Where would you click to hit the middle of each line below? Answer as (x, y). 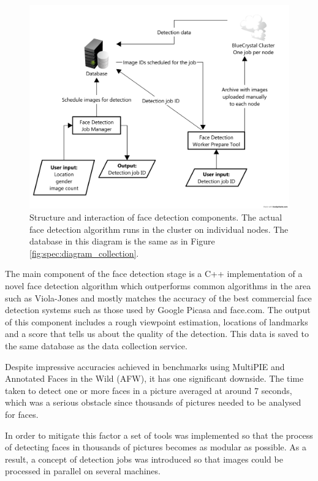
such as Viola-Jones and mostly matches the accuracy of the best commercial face (158, 297)
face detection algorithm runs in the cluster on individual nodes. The (159, 229)
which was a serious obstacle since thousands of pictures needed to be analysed (153, 402)
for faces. (22, 414)
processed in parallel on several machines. (83, 471)
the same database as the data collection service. (96, 346)
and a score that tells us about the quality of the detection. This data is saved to (157, 334)
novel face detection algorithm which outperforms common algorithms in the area (158, 286)
